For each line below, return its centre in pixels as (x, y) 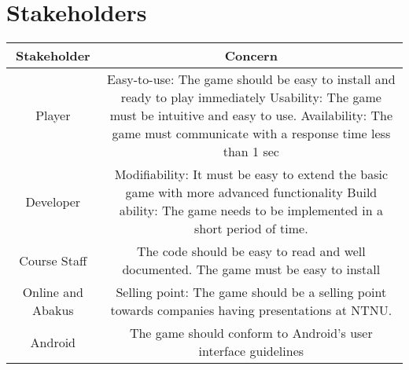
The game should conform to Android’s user (251, 333)
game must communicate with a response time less (251, 134)
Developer (53, 201)
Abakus (53, 310)
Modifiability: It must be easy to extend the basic (251, 174)
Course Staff (53, 260)
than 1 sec (251, 152)
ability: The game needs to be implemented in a (251, 211)
